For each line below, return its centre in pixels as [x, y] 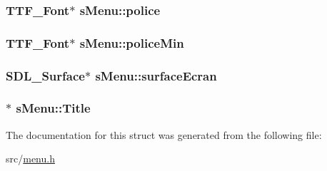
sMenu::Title [53, 108]
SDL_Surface [45, 75]
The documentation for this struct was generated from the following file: [164, 134]
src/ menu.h [30, 159]
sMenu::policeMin [132, 42]
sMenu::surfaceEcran [156, 75]
